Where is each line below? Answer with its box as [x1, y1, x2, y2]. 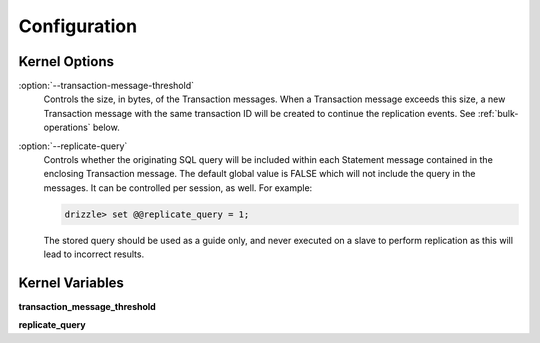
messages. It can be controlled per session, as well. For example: [43, 181, 313, 194]
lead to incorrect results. [43, 248, 145, 260]
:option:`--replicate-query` [18, 140, 128, 152]
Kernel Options [18, 53, 115, 70]
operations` [43, 121, 91, 134]
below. [92, 121, 120, 134]
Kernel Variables [18, 274, 125, 291]
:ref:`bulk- [477, 107, 519, 119]
